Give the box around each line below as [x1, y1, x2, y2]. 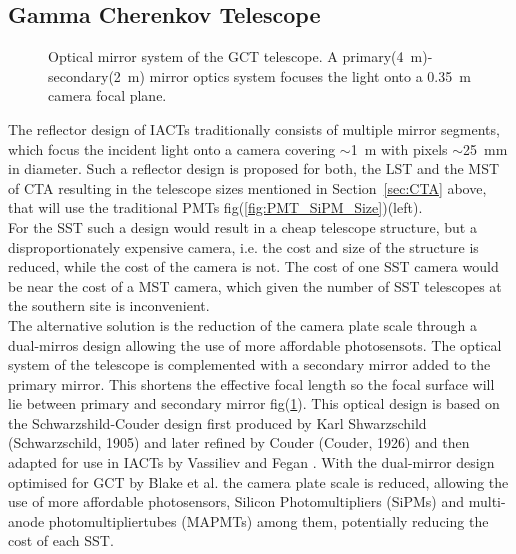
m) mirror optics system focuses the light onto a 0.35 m [127, 65, 471, 86]
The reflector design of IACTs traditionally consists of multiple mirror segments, [8, 118, 500, 139]
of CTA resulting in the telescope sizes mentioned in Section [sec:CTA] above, [8, 177, 487, 198]
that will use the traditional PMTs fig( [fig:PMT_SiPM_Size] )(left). [8, 197, 423, 218]
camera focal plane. [48, 85, 167, 106]
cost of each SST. [8, 530, 114, 551]
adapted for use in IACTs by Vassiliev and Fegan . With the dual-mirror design [8, 452, 495, 473]
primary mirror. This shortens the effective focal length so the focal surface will [8, 373, 495, 394]
